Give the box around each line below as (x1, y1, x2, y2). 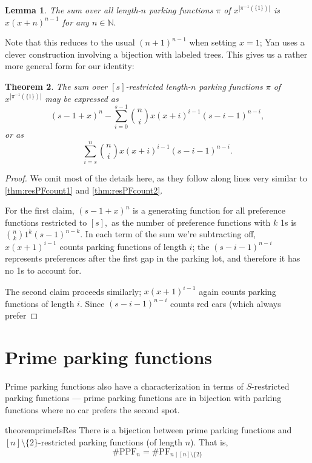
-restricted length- (125, 79, 191, 92)
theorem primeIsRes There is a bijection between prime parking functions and (5, 424, 292, 436)
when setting (189, 36, 237, 49)
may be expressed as (45, 92, 119, 104)
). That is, (190, 435, 228, 448)
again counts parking (199, 285, 276, 297)
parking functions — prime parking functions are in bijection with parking (5, 391, 282, 404)
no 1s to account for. (5, 264, 82, 277)
